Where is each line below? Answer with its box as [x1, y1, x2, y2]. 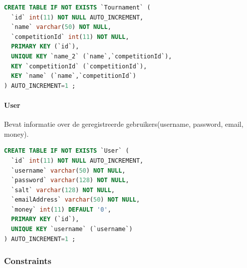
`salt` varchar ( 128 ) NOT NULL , [11, 186, 115, 194]
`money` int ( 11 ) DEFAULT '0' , [11, 206, 111, 213]
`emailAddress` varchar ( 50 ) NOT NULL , [11, 196, 140, 204]
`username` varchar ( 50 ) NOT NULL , [11, 167, 126, 174]
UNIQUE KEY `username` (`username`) [11, 226, 133, 233]
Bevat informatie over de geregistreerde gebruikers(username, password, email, [4, 119, 244, 129]
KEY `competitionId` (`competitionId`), [11, 62, 147, 70]
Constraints [4, 255, 51, 267]
